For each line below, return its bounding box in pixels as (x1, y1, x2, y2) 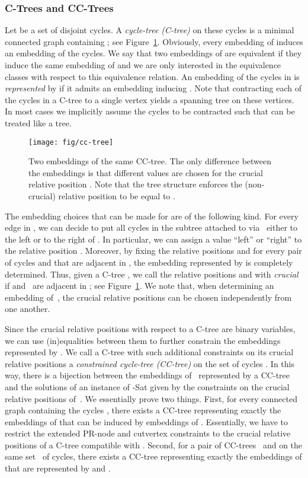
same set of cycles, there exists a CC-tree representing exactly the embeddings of (5, 450, 302, 463)
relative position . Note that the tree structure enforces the (28, 178, 242, 190)
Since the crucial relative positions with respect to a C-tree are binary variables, (5, 322, 296, 334)
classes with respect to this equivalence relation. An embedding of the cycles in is (5, 70, 300, 82)
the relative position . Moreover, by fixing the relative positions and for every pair (5, 244, 302, 257)
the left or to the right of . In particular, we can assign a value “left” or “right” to (5, 232, 302, 245)
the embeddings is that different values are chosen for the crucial (28, 166, 263, 179)
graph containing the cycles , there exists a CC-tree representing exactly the (5, 404, 281, 416)
